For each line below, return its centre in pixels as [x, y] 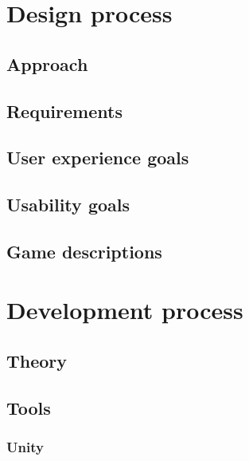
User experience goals [98, 158]
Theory [37, 361]
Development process [125, 310]
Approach [47, 63]
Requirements [64, 110]
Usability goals [68, 205]
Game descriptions [84, 251]
